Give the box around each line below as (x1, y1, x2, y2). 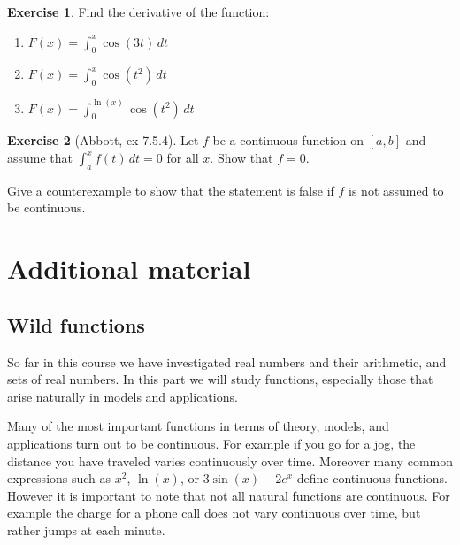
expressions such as (7, 469, 111, 487)
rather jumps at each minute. (7, 520, 165, 539)
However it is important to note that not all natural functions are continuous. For (7, 486, 450, 504)
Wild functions (7, 311, 145, 338)
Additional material (7, 250, 251, 287)
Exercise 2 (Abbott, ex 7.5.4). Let (7, 131, 199, 150)
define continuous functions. (296, 469, 448, 487)
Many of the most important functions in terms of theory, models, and (7, 417, 389, 435)
